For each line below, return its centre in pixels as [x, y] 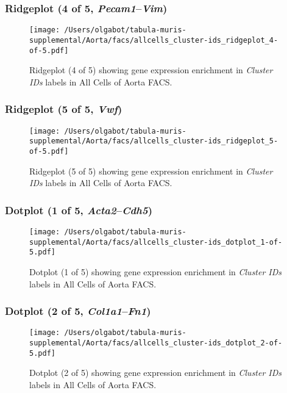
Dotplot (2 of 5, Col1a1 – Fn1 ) [78, 311]
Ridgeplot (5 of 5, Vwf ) [64, 109]
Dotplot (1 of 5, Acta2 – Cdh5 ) [79, 210]
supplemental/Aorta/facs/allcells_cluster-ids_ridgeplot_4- [154, 40]
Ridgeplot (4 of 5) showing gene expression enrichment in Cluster [151, 70]
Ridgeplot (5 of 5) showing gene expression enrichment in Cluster [151, 171]
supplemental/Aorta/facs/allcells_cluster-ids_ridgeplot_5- [154, 141]
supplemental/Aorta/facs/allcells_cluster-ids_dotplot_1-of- [156, 242]
